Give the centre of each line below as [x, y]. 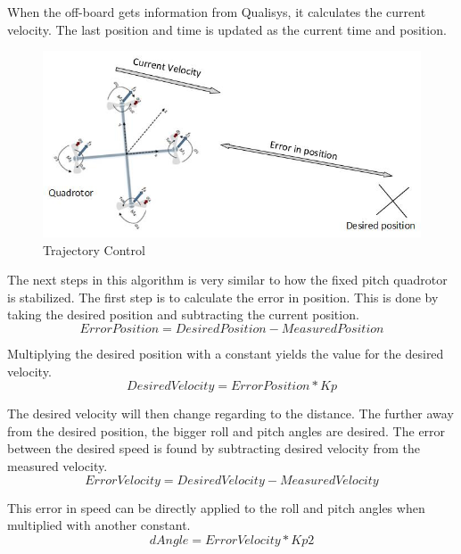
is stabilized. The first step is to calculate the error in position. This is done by [223, 297]
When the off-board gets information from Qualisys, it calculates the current [217, 12]
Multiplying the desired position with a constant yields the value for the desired [226, 353]
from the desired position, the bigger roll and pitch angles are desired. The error [226, 430]
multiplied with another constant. [99, 525]
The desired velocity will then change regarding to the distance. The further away [230, 413]
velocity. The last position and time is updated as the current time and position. [227, 29]
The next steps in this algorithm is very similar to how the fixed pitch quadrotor [227, 280]
